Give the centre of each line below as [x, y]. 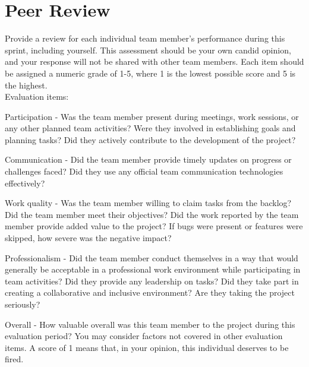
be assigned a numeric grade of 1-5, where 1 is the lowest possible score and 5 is [150, 73]
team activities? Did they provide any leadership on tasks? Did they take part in [152, 281]
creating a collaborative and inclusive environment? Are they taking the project [150, 292]
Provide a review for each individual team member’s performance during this [145, 38]
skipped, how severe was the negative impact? [88, 238]
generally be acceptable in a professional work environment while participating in [153, 269]
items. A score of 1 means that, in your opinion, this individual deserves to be [147, 347]
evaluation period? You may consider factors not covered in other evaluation [144, 336]
